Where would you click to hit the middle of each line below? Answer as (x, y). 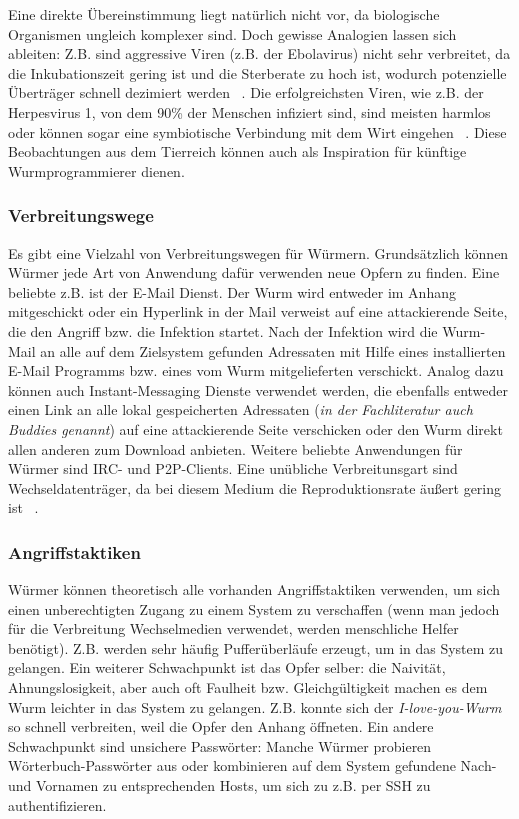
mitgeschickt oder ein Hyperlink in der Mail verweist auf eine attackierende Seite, (258, 311)
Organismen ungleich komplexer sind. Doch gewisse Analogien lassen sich (232, 33)
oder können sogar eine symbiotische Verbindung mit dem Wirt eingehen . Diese (257, 131)
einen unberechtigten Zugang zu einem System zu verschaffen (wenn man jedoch (254, 608)
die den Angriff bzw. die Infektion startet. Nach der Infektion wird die (223, 330)
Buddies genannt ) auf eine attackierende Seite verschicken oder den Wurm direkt (255, 428)
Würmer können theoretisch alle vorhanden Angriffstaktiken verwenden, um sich (254, 589)
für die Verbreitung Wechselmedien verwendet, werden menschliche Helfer (233, 628)
